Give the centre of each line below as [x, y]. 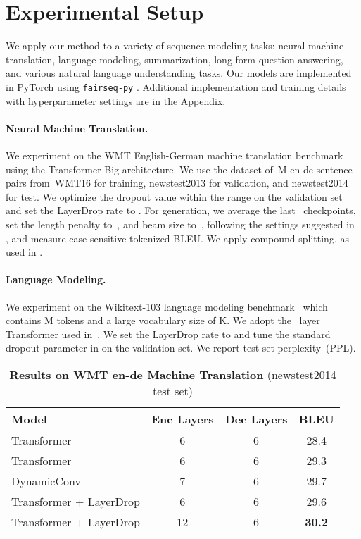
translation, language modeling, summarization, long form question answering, [175, 59]
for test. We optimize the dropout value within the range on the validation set [174, 196]
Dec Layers [256, 419]
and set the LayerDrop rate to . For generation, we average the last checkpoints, [181, 210]
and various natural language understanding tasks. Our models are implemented [179, 73]
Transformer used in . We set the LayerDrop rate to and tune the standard [168, 334]
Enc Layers [183, 419]
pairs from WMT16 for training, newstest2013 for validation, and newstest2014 [177, 183]
